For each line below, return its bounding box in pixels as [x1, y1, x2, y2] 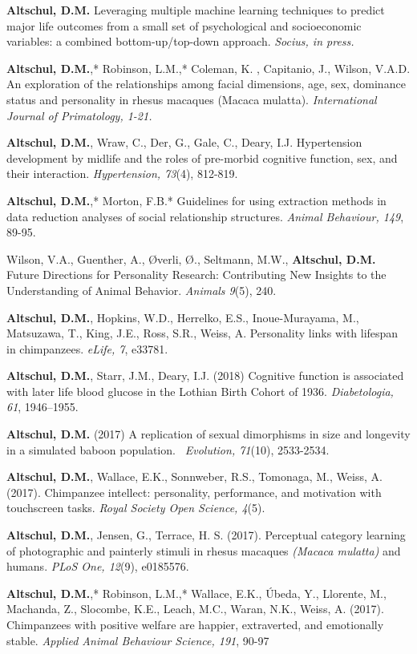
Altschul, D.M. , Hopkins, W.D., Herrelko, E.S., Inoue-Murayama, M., [6, 309, 359, 325]
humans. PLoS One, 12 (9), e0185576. [6, 558, 189, 575]
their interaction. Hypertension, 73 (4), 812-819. [6, 165, 238, 182]
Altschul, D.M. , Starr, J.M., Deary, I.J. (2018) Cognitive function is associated [6, 367, 404, 384]
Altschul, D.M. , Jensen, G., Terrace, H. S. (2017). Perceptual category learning [6, 527, 406, 543]
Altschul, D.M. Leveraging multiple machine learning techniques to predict [6, 2, 385, 18]
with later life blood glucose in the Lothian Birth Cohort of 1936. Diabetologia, [6, 382, 394, 399]
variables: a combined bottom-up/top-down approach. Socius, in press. [6, 33, 354, 50]
